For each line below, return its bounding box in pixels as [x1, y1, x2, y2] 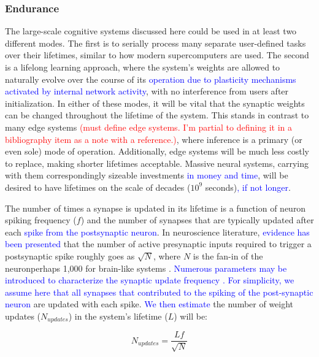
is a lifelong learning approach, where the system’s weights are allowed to [5, 61, 280, 73]
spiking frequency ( [5, 213, 77, 226]
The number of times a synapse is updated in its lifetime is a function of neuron [5, 201, 306, 214]
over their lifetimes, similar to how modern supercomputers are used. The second [5, 48, 309, 61]
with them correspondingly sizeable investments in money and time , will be [5, 169, 288, 182]
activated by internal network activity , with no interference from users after [5, 85, 289, 98]
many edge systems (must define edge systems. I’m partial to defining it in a [5, 120, 292, 133]
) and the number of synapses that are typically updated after [80, 213, 314, 226]
